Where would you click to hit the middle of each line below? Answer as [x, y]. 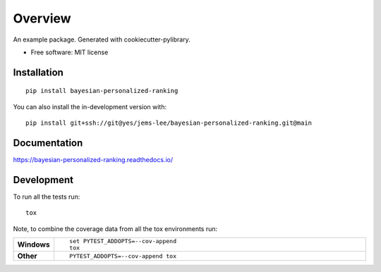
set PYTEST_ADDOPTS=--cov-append [123, 241]
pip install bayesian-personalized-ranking [102, 91]
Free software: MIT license [69, 52]
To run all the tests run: [47, 197]
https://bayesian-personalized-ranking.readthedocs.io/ [93, 160]
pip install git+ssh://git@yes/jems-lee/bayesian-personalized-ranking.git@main [169, 123]
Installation [38, 72]
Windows [34, 245]
